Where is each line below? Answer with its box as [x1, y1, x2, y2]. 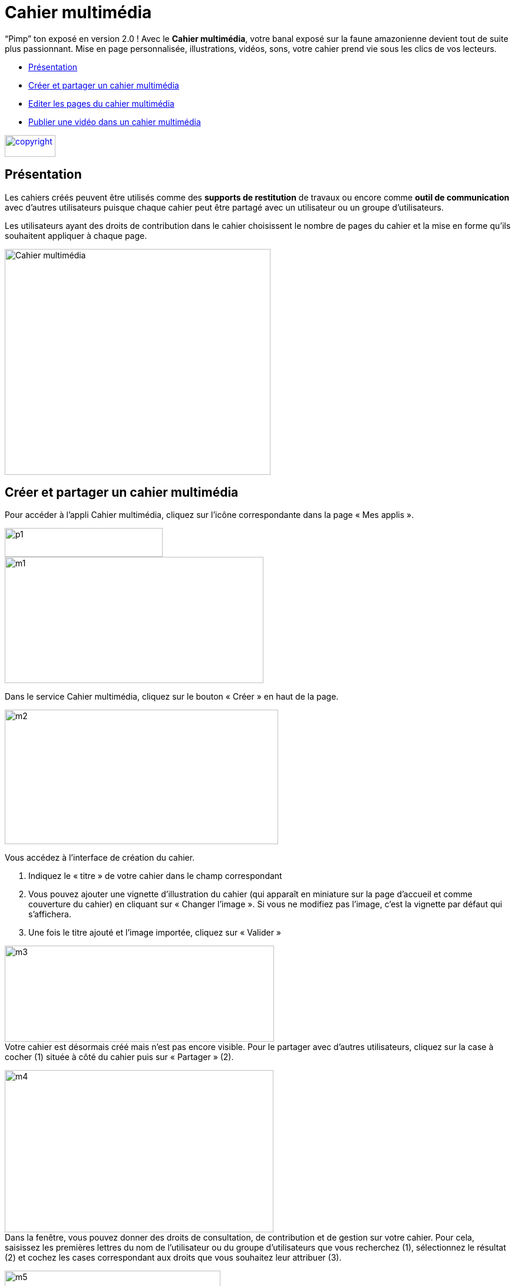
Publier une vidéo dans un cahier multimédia [28, 116, 201, 127]
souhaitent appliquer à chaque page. [5, 230, 147, 241]
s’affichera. [28, 909, 71, 920]
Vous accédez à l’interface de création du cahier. [5, 852, 195, 863]
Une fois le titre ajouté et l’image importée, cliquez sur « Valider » [28, 927, 282, 938]
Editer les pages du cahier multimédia [28, 98, 174, 109]
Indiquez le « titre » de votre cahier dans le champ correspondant [28, 871, 282, 881]
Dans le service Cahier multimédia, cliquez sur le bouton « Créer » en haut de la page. [5, 691, 339, 702]
